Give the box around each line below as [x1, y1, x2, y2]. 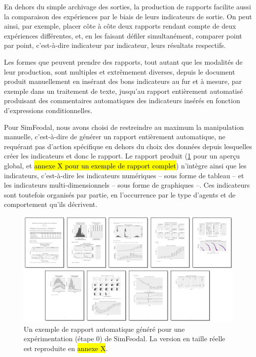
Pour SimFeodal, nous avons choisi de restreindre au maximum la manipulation [4, 121, 244, 132]
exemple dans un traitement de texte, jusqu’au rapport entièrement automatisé [4, 85, 243, 96]
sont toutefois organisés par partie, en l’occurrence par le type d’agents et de [4, 189, 236, 199]
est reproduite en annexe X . [24, 343, 108, 353]
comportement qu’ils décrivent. [4, 199, 98, 209]
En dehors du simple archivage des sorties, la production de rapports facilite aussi [4, 1, 251, 11]
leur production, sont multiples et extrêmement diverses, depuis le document [4, 66, 235, 77]
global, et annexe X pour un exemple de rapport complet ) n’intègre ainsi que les [4, 160, 247, 170]
